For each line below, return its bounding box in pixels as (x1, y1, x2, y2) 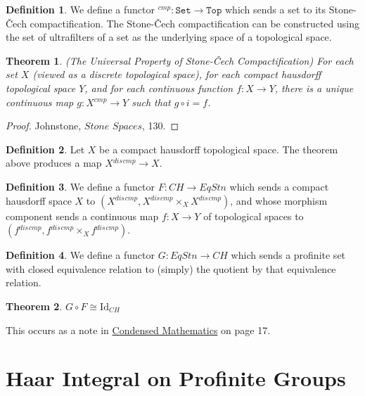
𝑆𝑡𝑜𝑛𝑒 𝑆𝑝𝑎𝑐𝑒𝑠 (84, 122, 143, 132)
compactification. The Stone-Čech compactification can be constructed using (30, 15, 359, 30)
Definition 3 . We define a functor (6, 179, 155, 193)
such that (132, 94, 171, 109)
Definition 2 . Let (6, 141, 85, 156)
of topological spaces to (203, 208, 304, 223)
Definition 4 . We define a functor (6, 248, 155, 262)
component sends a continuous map (6, 208, 159, 223)
